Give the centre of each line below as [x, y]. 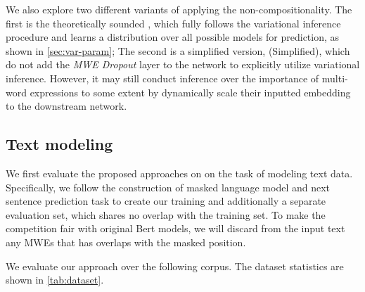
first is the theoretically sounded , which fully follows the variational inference [173, 23]
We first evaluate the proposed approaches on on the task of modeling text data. [179, 173]
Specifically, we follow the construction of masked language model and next [168, 187]
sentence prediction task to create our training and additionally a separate [166, 201]
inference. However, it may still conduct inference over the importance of [162, 78]
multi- [335, 78]
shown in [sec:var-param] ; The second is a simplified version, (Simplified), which [178, 50]
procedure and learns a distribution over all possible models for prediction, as [173, 37]
